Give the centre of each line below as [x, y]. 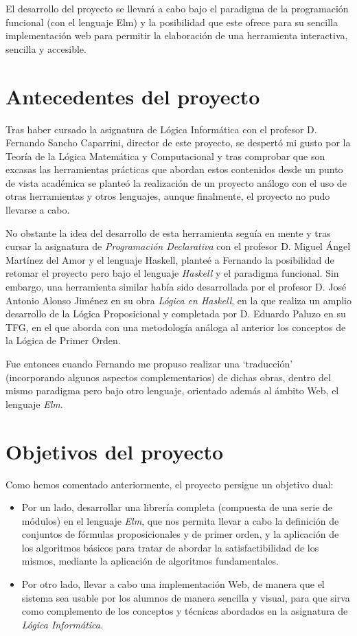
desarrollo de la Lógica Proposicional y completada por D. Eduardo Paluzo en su [176, 314]
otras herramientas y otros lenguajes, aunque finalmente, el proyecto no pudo [168, 196]
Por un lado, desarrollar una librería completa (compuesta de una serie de [177, 507]
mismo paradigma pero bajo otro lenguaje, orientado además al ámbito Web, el [172, 390]
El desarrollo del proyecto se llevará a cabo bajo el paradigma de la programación [177, 8]
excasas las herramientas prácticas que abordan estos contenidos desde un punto [174, 169]
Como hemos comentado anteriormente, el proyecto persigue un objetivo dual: [170, 484]
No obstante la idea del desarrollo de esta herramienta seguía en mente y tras [168, 232]
